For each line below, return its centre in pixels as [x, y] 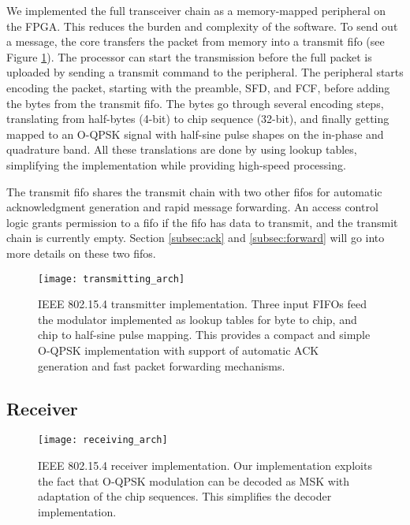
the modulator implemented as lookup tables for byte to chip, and [198, 319]
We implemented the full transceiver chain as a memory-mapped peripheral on [196, 10]
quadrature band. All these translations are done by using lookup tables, [182, 149]
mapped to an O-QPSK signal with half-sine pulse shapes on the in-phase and [195, 134]
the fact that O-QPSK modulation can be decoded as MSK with [194, 480]
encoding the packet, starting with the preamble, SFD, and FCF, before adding [198, 87]
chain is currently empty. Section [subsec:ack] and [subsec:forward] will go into [196, 238]
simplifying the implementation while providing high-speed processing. [176, 164]
